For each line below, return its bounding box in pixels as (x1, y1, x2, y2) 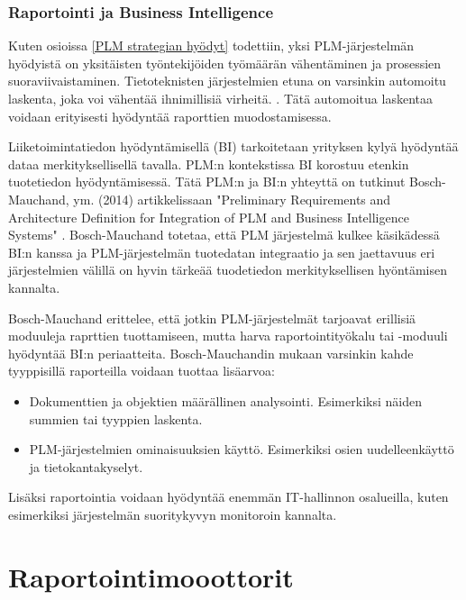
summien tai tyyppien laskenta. (29, 409, 203, 428)
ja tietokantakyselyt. (29, 457, 143, 476)
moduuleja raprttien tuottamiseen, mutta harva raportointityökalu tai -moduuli (8, 326, 448, 345)
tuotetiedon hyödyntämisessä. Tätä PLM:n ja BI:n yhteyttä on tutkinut (8, 172, 406, 191)
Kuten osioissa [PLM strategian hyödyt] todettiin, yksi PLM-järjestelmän (8, 36, 415, 55)
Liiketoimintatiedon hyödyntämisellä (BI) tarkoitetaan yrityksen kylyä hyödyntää (8, 137, 459, 156)
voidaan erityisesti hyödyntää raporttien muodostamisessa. (8, 106, 332, 125)
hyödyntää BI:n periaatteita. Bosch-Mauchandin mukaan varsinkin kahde (8, 343, 414, 362)
